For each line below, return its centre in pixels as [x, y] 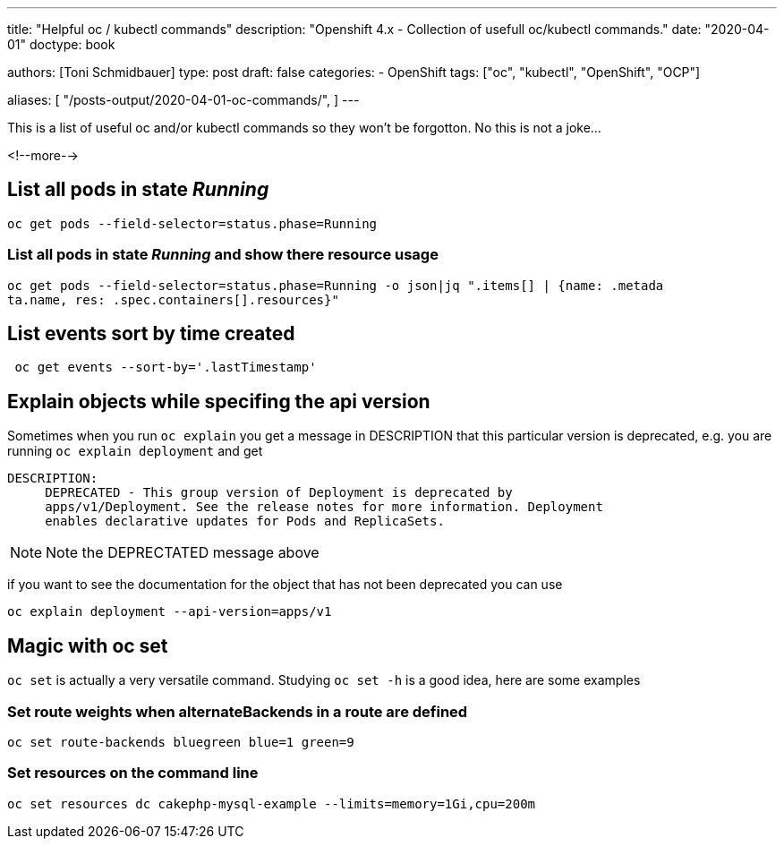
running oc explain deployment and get [135, 451]
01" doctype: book [61, 44]
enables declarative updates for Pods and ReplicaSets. [245, 521]
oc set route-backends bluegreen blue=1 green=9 [181, 742]
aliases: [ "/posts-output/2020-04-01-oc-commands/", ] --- [183, 100]
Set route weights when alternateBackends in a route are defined [238, 711]
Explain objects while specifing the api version [219, 401]
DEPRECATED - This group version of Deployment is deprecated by [279, 493]
